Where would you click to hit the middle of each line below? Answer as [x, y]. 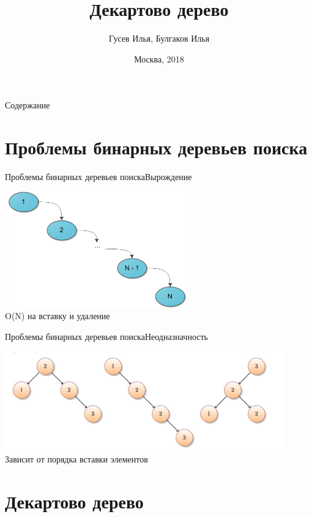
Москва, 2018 [159, 58]
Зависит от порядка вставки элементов [76, 459]
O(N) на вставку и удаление [58, 316]
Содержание [28, 105]
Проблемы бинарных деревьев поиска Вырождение [98, 177]
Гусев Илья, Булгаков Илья [159, 38]
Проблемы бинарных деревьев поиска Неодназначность [106, 336]
